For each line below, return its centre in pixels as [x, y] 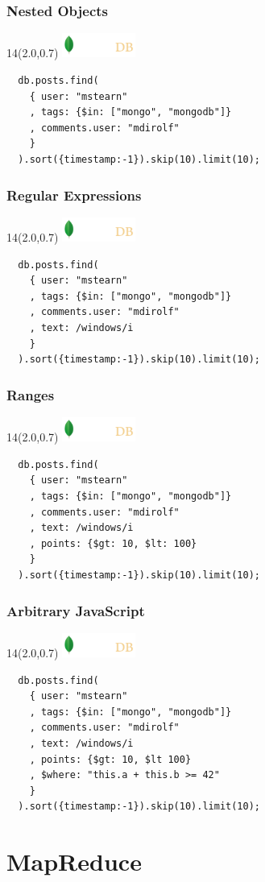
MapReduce [74, 861]
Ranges [31, 394]
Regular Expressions [74, 195]
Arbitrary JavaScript [76, 610]
